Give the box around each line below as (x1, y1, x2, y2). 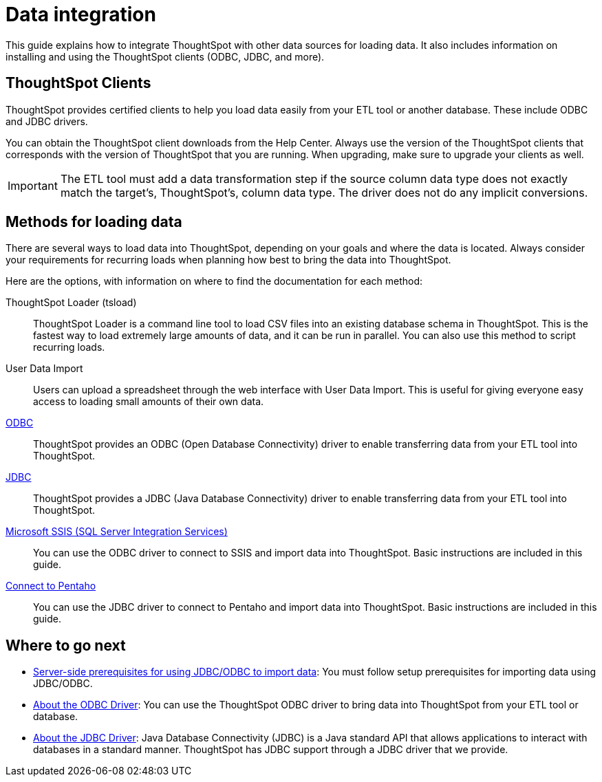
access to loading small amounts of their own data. (33, 395, 264, 408)
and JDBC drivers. (6, 115, 88, 127)
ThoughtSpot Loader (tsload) (6, 296, 137, 309)
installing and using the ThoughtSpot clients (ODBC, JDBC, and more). (6, 50, 325, 63)
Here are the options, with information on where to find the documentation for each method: (6, 275, 423, 287)
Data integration (6, 3, 156, 26)
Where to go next (6, 636, 126, 654)
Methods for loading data (6, 213, 182, 231)
